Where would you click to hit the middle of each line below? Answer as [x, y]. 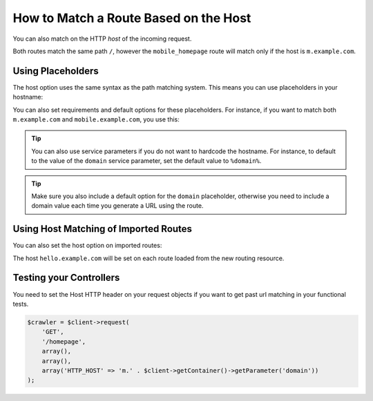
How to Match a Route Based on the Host [132, 18]
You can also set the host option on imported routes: [87, 246]
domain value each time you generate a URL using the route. [117, 206]
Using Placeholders [56, 71]
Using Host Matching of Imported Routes [103, 229]
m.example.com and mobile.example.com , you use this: [96, 119]
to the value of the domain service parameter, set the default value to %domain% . [146, 161]
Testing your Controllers [66, 278]
